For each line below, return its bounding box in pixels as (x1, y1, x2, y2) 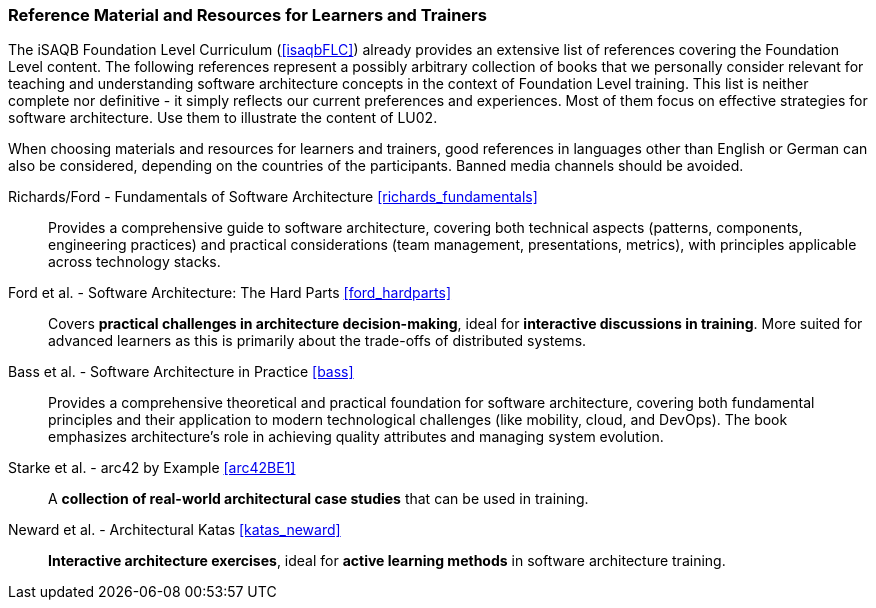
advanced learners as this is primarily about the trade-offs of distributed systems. (48, 332, 587, 350)
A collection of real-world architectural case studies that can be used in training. (48, 490, 589, 508)
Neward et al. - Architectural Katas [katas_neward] (8, 521, 341, 539)
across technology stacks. (48, 253, 221, 271)
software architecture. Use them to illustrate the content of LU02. (8, 109, 438, 127)
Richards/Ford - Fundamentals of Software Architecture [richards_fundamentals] (8, 188, 538, 206)
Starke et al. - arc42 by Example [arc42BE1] (8, 459, 296, 477)
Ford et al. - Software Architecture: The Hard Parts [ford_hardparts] (8, 284, 452, 302)
